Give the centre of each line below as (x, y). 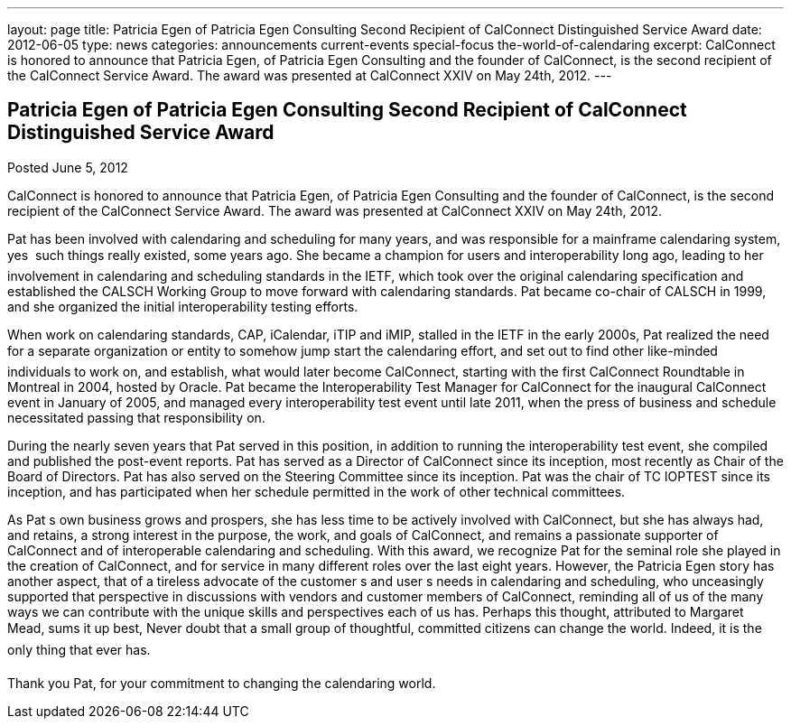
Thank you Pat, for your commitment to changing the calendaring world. (222, 683)
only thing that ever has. (79, 649)
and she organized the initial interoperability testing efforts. (183, 306)
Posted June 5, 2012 (68, 167)
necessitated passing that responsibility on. (136, 417)
